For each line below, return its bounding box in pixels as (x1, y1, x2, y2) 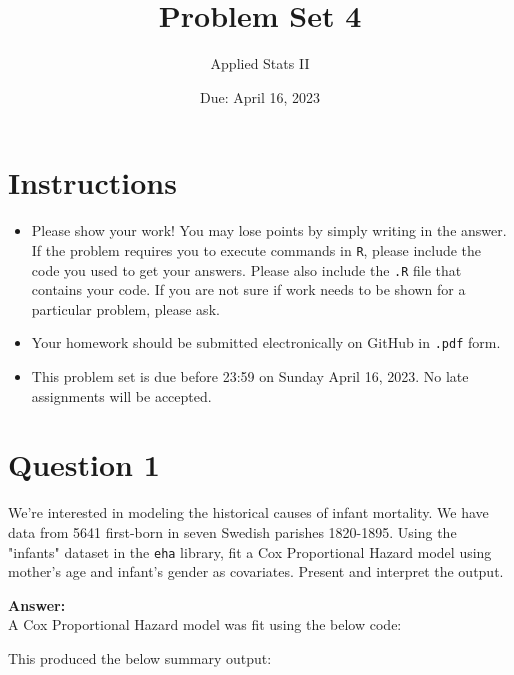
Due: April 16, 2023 (199, 86, 321, 107)
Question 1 (8, 444, 160, 485)
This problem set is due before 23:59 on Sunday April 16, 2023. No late (31, 366, 469, 386)
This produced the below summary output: (8, 647, 272, 668)
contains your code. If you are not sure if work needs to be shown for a (31, 279, 466, 300)
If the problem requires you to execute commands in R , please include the (31, 239, 482, 260)
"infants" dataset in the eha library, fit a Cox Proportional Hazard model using (8, 541, 492, 562)
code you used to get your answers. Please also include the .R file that (31, 259, 462, 280)
